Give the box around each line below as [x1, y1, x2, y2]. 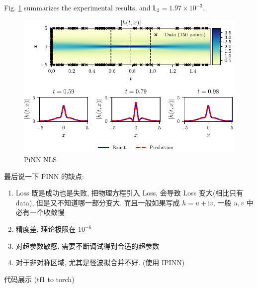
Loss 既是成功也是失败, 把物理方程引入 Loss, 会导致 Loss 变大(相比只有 [15, 188, 244, 198]
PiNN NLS [24, 154, 57, 165]
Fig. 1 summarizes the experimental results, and [4, 2, 151, 12]
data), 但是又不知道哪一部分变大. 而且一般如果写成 [15, 197, 180, 207]
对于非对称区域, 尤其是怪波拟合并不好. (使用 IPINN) [15, 257, 185, 268]
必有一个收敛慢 [15, 207, 65, 217]
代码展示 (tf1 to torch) [4, 274, 75, 284]
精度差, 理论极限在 [15, 224, 76, 234]
